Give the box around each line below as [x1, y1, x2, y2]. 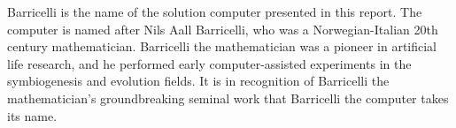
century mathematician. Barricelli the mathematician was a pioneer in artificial [7, 37, 437, 56]
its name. [7, 106, 58, 124]
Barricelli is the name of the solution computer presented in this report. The [7, 3, 422, 20]
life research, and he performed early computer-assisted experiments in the [7, 54, 412, 72]
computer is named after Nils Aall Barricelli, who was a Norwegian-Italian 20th [7, 19, 438, 38]
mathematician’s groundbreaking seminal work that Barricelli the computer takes [7, 88, 449, 107]
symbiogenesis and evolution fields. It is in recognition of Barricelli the [7, 72, 390, 90]
